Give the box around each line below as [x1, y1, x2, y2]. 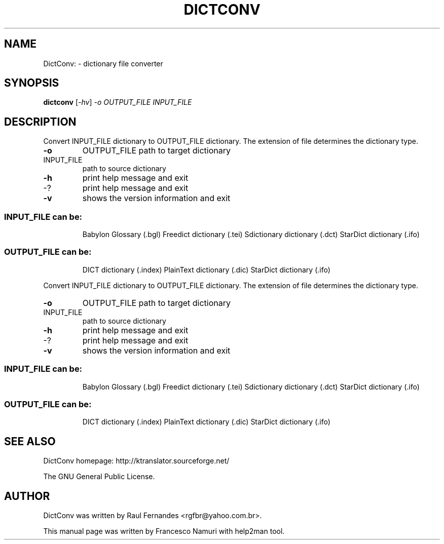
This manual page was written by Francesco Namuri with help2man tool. [43, 526, 285, 535]
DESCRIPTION [4, 115, 77, 128]
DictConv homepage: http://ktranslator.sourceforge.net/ [43, 456, 230, 465]
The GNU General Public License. [43, 472, 155, 481]
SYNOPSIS [4, 76, 59, 90]
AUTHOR [4, 489, 50, 502]
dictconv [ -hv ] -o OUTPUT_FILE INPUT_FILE [43, 98, 192, 107]
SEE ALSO [4, 435, 56, 448]
